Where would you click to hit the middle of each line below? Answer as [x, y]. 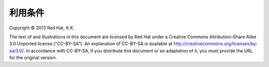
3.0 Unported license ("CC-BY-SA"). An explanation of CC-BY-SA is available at [91, 44]
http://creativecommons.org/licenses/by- [216, 44]
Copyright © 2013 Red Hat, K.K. [42, 28]
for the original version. [33, 58]
